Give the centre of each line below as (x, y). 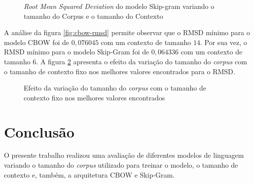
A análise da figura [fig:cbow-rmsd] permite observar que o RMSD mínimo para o (127, 32)
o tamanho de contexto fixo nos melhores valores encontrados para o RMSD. (120, 71)
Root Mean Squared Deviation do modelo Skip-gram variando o (119, 6)
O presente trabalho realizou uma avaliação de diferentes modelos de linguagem (124, 155)
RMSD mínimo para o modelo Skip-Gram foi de (77, 52)
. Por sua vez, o (224, 42)
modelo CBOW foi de (37, 42)
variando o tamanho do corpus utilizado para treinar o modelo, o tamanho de (121, 165)
